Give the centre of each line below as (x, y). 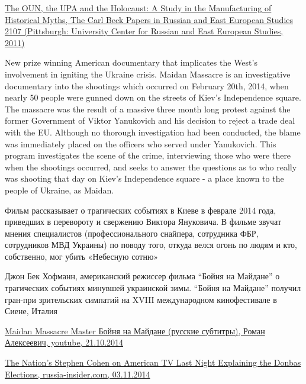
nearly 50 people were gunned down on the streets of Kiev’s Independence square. (153, 97)
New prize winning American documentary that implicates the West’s (131, 62)
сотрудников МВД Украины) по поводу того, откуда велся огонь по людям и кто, (151, 245)
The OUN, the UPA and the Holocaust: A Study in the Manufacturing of (138, 8)
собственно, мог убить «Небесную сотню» (82, 256)
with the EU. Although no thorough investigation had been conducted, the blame (153, 132)
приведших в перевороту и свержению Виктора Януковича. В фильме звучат (143, 222)
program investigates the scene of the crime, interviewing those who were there (148, 155)
